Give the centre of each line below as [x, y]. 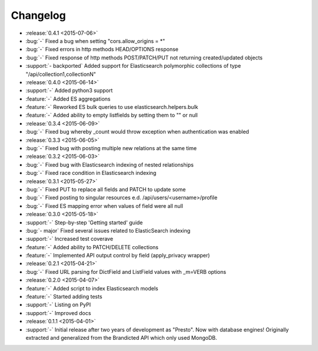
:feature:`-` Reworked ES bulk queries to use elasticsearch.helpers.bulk [112, 107]
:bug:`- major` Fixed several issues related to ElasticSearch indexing [108, 230]
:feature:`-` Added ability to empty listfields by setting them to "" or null [112, 115]
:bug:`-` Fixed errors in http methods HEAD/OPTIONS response [102, 49]
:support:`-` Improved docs [58, 313]
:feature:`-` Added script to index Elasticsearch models [92, 288]
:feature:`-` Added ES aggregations [68, 99]
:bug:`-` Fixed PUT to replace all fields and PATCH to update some [106, 189]
